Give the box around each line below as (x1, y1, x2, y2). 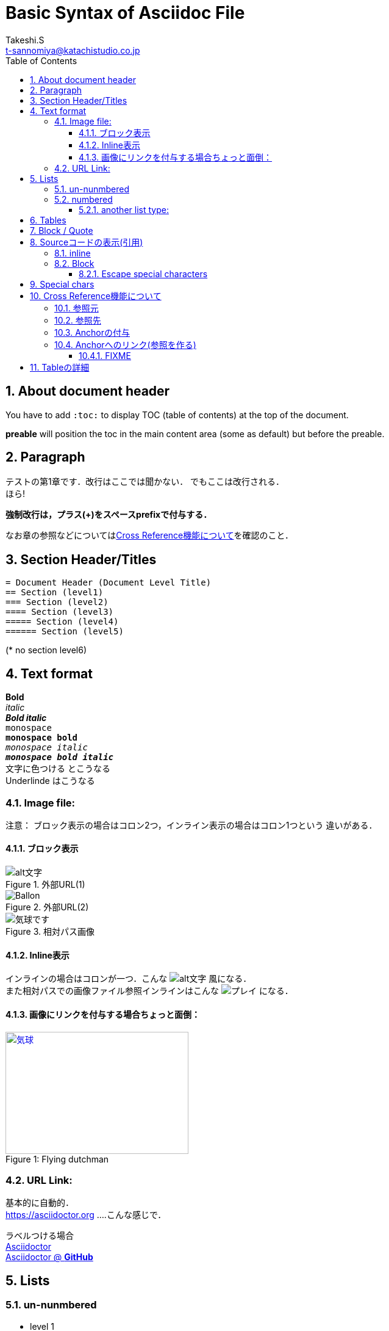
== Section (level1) (5, 587, 104, 598)
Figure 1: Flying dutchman (5, 1153, 109, 1164)
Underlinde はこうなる (5, 775, 95, 786)
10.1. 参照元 (54, 302, 99, 313)
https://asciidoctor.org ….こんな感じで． (5, 1210, 166, 1220)
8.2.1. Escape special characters (79, 268, 208, 279)
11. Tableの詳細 (30, 361, 90, 372)
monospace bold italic (5, 752, 114, 763)
